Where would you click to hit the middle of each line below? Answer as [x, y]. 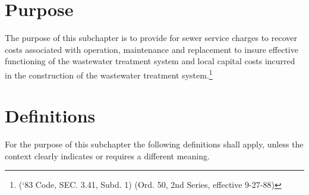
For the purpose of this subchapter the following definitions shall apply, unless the [154, 144]
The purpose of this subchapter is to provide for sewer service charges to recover [151, 38]
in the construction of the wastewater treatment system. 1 [109, 74]
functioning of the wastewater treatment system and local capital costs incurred [150, 61]
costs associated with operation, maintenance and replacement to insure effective [152, 49]
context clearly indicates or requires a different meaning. [107, 155]
